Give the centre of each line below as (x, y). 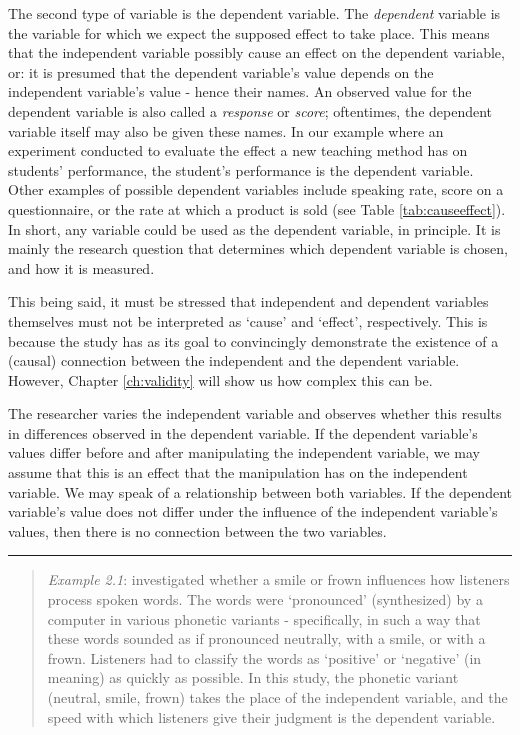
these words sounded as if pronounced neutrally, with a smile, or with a (266, 638)
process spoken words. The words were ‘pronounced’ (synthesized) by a (265, 599)
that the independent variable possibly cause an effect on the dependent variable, (256, 52)
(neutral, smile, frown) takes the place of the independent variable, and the (277, 697)
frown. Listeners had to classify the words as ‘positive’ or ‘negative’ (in (264, 657)
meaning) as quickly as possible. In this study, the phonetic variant (253, 677)
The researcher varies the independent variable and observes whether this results (255, 413)
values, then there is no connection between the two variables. (197, 530)
